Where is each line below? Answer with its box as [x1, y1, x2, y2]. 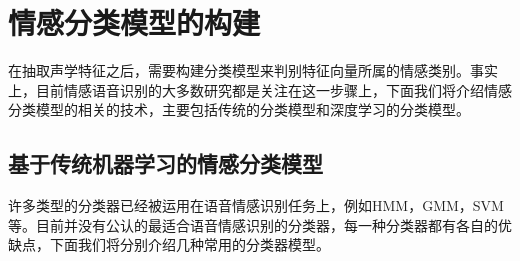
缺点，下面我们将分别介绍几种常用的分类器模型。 [8, 234, 330, 255]
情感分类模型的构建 [8, 2, 261, 43]
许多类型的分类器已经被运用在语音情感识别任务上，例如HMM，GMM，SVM [8, 195, 504, 216]
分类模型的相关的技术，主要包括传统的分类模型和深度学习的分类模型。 [8, 99, 470, 120]
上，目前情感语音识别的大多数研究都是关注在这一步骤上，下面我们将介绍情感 [8, 79, 512, 100]
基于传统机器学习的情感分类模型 [8, 148, 323, 179]
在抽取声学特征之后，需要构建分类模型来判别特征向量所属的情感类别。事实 [8, 60, 498, 81]
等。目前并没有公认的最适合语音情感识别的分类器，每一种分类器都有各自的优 [8, 214, 512, 235]
